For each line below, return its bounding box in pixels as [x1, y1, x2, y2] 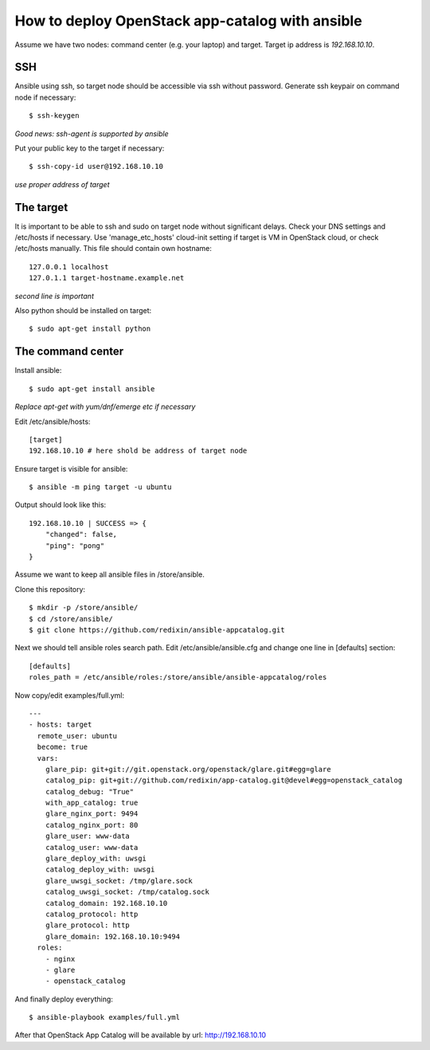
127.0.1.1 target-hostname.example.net [29, 273, 185, 283]
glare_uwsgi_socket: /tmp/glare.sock [45, 876, 193, 885]
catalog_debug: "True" [45, 787, 135, 796]
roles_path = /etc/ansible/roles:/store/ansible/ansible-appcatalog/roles [29, 673, 327, 682]
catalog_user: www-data [45, 843, 139, 852]
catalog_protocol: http [45, 909, 139, 919]
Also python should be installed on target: [14, 306, 152, 315]
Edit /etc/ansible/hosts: [14, 417, 91, 426]
